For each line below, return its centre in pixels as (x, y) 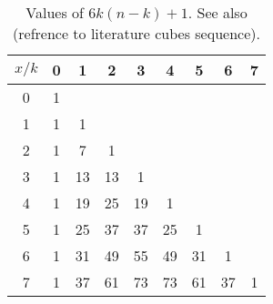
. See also (217, 12)
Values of (55, 12)
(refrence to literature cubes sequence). (136, 33)
